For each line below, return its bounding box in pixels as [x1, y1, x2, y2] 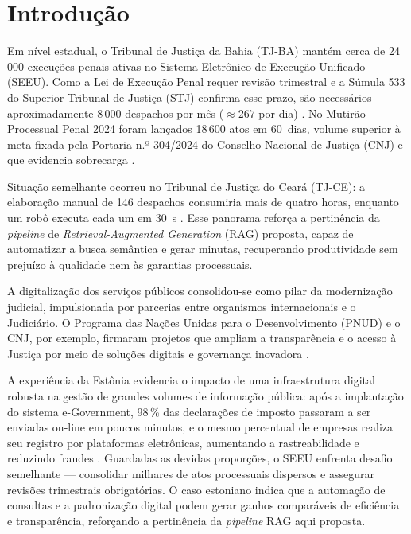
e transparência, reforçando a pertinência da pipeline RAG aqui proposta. [7, 512, 366, 528]
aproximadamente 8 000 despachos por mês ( [7, 104, 224, 121]
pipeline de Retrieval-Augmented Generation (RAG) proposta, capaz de [7, 224, 354, 241]
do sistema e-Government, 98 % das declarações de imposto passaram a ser [7, 403, 371, 419]
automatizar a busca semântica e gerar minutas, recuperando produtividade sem [7, 240, 398, 257]
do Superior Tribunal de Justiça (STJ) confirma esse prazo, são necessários [7, 88, 372, 105]
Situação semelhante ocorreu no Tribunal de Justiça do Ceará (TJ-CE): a [7, 177, 366, 194]
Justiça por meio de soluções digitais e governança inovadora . [7, 345, 309, 361]
